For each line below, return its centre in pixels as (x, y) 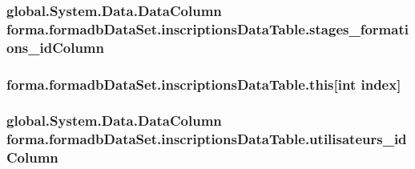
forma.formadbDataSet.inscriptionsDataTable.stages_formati (207, 28)
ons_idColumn (55, 47)
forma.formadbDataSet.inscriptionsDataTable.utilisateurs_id (207, 139)
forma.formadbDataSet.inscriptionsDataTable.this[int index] (204, 84)
